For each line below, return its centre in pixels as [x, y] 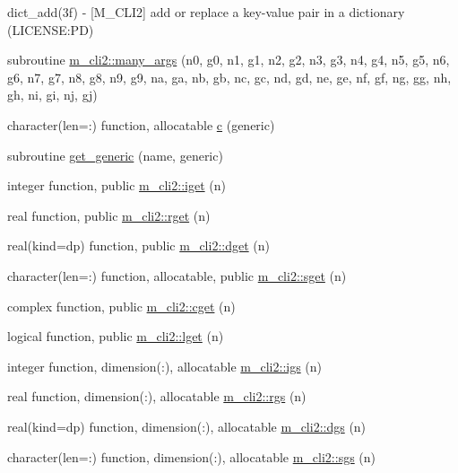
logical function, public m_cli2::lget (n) [116, 336]
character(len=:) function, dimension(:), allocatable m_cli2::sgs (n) [192, 456]
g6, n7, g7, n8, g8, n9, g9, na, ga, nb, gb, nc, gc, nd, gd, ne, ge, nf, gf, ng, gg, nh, [229, 77]
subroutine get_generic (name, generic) [115, 155]
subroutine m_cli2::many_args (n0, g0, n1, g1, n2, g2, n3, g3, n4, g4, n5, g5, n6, [229, 60]
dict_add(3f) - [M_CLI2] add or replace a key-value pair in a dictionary [206, 12]
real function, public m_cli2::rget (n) [109, 215]
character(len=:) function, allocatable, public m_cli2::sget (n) [177, 275]
